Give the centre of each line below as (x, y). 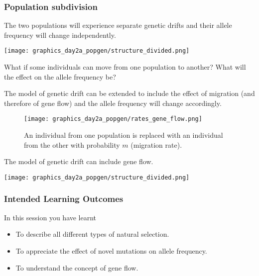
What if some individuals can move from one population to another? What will (125, 67)
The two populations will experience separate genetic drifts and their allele (118, 25)
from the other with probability (72, 144)
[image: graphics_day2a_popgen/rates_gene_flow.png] (113, 119)
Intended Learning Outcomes (64, 199)
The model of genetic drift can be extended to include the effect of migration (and (129, 93)
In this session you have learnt (50, 217)
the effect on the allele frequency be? (60, 76)
